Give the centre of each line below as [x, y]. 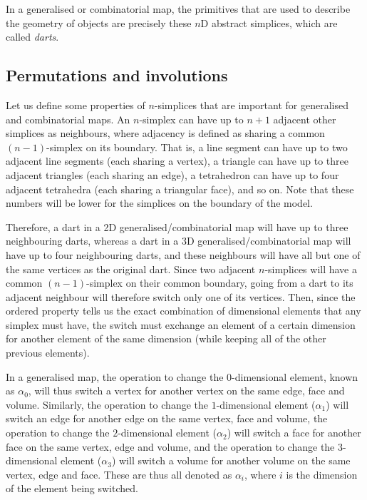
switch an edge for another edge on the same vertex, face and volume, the [167, 418]
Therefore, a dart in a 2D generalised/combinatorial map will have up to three [177, 226]
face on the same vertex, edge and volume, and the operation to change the [170, 446]
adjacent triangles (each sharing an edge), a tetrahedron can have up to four [172, 174]
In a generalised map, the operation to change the [115, 376]
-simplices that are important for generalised [251, 104]
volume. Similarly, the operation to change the [107, 404]
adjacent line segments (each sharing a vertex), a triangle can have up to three [177, 161]
